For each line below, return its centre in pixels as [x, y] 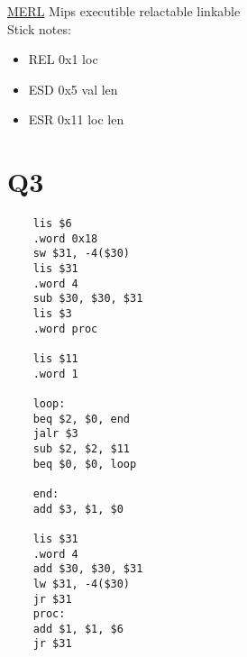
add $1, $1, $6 [78, 629]
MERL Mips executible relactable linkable [124, 11]
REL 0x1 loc [63, 59]
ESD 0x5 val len [73, 89]
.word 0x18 [65, 238]
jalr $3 [55, 434]
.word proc [65, 328]
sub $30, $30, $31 [88, 299]
